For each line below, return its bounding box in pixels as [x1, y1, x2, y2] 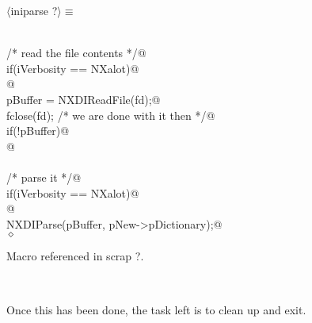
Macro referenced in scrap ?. [6, 248, 144, 264]
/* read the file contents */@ [6, 44, 146, 61]
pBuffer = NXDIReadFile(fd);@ [6, 90, 161, 107]
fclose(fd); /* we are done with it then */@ [6, 106, 215, 123]
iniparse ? [10, 2, 58, 18]
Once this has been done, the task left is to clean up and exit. [6, 301, 306, 317]
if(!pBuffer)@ [6, 122, 70, 139]
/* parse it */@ [6, 168, 82, 185]
